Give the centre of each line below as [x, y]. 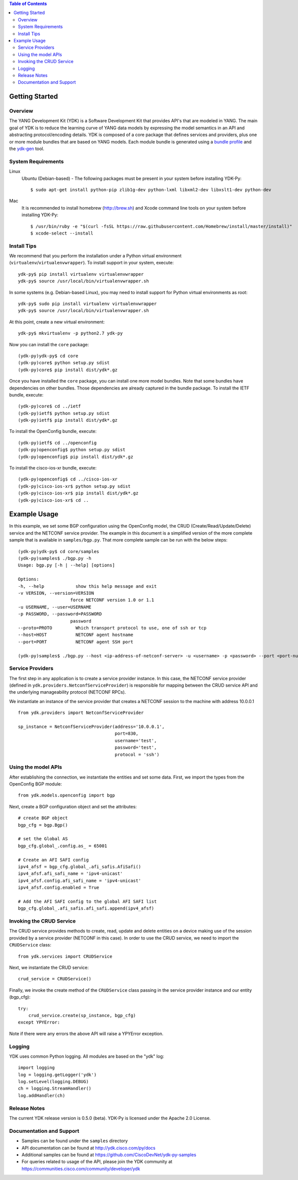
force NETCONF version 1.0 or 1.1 [112, 600]
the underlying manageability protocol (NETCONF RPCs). [68, 692]
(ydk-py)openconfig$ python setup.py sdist [72, 450]
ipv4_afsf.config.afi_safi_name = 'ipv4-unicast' [80, 880]
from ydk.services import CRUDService [65, 956]
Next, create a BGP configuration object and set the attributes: [73, 806]
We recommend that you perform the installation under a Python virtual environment [95, 256]
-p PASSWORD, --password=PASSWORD [60, 614]
